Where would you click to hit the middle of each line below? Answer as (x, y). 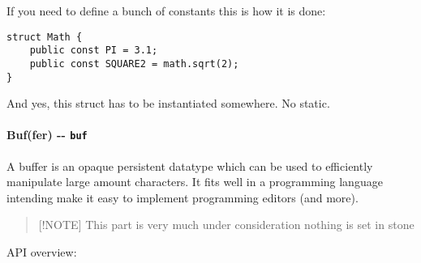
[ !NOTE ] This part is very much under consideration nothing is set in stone (226, 225)
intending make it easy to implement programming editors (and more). (183, 197)
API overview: (42, 252)
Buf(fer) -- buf (47, 135)
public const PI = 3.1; (94, 51)
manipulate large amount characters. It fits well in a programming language (195, 182)
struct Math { (45, 37)
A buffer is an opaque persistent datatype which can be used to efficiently (190, 165)
